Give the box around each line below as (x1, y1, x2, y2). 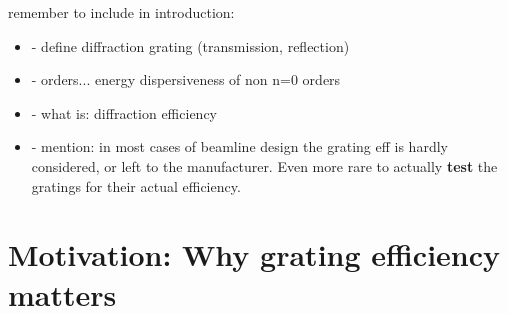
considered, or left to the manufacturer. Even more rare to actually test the (31, 155, 498, 176)
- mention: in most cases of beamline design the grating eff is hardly (31, 136, 448, 157)
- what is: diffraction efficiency (31, 102, 218, 123)
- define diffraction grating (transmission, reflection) (31, 35, 350, 56)
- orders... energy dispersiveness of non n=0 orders (31, 69, 341, 90)
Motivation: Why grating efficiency (8, 234, 501, 275)
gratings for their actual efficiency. (31, 175, 241, 196)
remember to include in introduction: (8, 2, 235, 22)
